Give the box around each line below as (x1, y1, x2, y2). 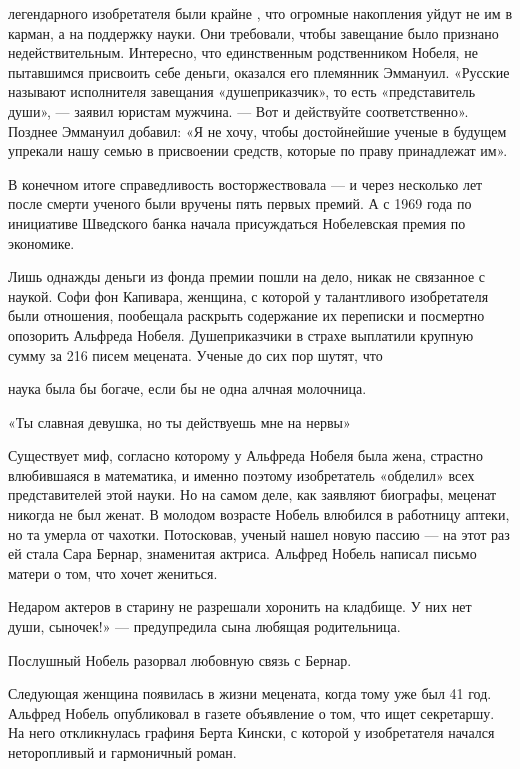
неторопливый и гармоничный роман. (8, 742, 237, 762)
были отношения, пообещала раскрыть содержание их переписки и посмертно (8, 305, 485, 326)
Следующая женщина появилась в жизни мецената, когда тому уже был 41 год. (8, 683, 492, 704)
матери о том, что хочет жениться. (8, 562, 218, 583)
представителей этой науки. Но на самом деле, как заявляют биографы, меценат (8, 484, 497, 505)
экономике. (8, 232, 75, 253)
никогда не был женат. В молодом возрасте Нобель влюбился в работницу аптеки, (8, 504, 510, 525)
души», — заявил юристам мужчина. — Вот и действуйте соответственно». (8, 100, 469, 121)
